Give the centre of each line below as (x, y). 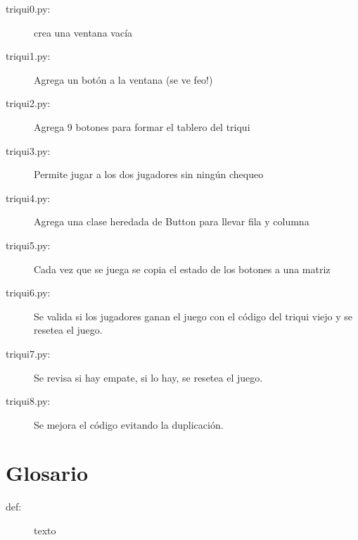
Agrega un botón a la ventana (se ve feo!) (123, 79)
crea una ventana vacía (83, 32)
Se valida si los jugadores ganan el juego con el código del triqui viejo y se (193, 316)
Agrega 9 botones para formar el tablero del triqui (142, 126)
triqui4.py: (28, 197)
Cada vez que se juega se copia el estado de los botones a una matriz (182, 269)
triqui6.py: (28, 293)
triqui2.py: (28, 103)
